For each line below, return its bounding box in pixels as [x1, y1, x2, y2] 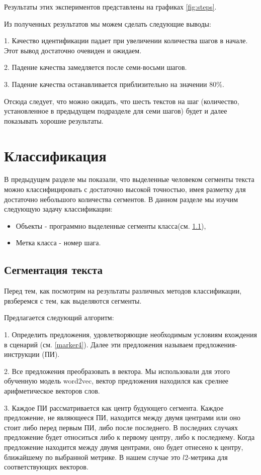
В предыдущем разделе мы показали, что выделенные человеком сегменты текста [4, 174, 254, 184]
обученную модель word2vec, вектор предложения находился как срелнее [4, 375, 229, 386]
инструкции [4, 349, 40, 359]
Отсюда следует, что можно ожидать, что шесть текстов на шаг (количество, [4, 96, 239, 106]
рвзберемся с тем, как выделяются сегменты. [4, 295, 142, 306]
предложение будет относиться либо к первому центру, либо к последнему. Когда [4, 432, 255, 442]
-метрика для [188, 451, 228, 462]
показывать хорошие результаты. [4, 115, 104, 126]
